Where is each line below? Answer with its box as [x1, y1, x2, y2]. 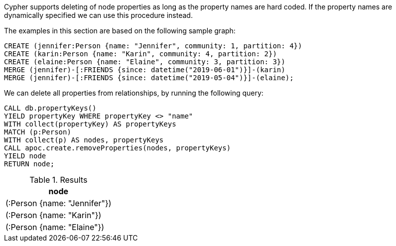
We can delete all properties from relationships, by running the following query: [4, 89, 264, 97]
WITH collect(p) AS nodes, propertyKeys [4, 136, 164, 144]
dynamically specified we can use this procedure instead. [4, 11, 193, 19]
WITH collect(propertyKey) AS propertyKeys [4, 120, 176, 128]
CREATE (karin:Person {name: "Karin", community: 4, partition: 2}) [4, 50, 277, 58]
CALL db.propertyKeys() [4, 104, 97, 112]
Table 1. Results [29, 175, 88, 185]
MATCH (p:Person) [4, 128, 71, 136]
